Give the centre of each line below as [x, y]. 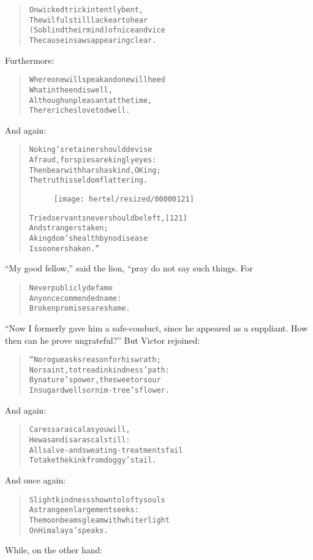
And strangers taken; [69, 228]
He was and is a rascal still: [80, 440]
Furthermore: [30, 60]
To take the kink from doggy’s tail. [93, 460]
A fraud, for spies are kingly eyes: [93, 160]
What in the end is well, [71, 90]
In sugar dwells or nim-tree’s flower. [99, 391]
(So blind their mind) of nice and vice [97, 30]
